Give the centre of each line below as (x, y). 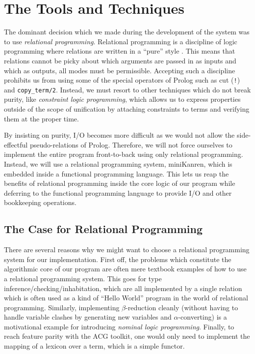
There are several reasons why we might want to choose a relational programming (127, 250)
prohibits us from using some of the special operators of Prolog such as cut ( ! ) (122, 80)
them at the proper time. (41, 118)
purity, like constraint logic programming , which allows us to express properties (122, 99)
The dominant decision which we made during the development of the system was (127, 32)
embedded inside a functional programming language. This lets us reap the (116, 173)
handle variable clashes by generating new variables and (88, 317)
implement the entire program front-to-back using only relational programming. (124, 154)
